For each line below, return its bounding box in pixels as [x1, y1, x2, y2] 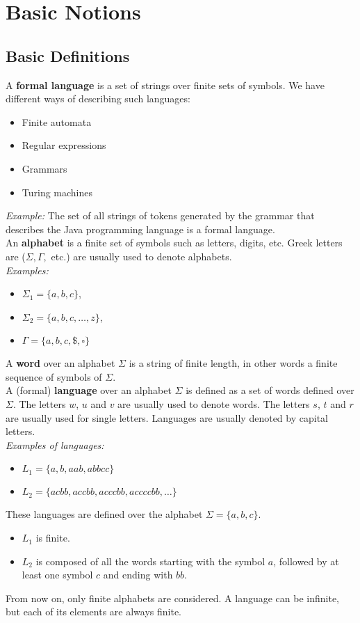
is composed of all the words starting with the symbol [35, 553, 265, 568]
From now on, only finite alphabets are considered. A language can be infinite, [6, 590, 340, 605]
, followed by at [273, 553, 339, 568]
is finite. [35, 530, 70, 545]
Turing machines [22, 184, 93, 199]
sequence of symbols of [6, 369, 102, 384]
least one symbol [22, 567, 93, 582]
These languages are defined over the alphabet [6, 507, 203, 521]
